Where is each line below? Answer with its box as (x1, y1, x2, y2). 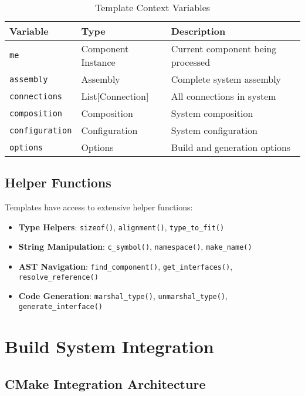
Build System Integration (5, 334, 214, 358)
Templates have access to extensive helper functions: (5, 201, 193, 213)
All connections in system (171, 89, 276, 103)
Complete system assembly (171, 72, 282, 86)
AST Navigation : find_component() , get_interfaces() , (18, 260, 233, 273)
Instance (81, 55, 116, 69)
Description (171, 24, 226, 38)
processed (171, 55, 211, 69)
